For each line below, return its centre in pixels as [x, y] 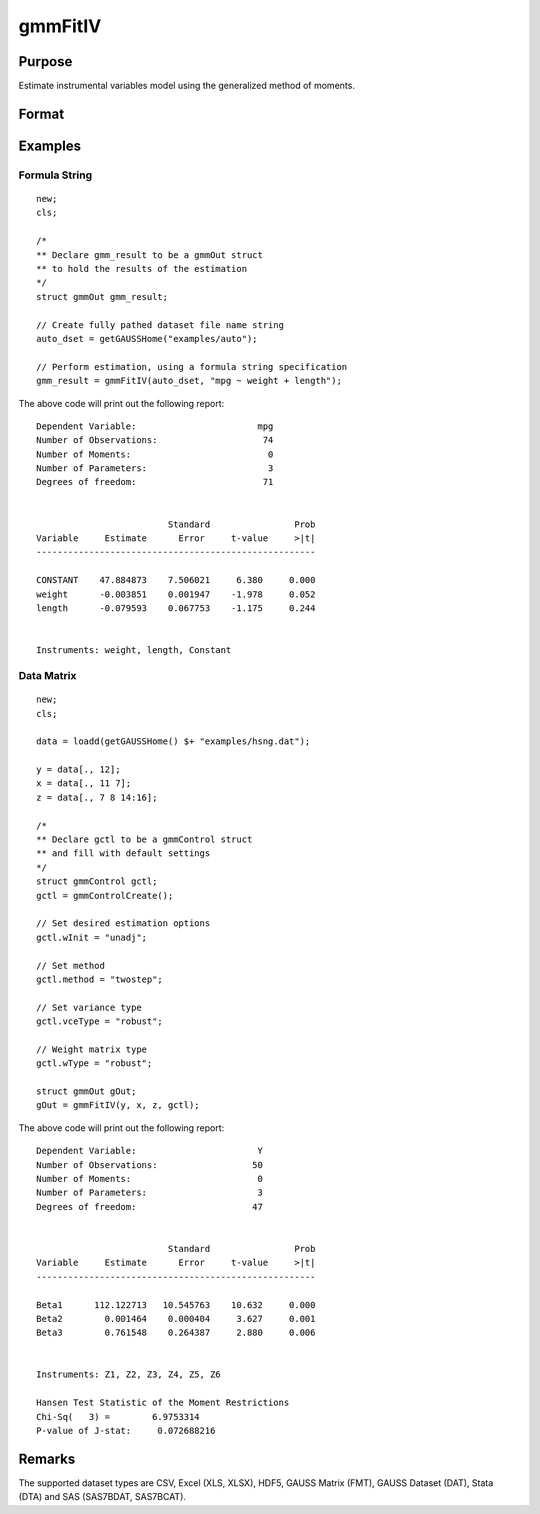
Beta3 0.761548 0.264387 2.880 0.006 [176, 1333]
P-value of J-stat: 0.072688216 [126, 1431]
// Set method [70, 965]
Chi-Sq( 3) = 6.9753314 [118, 1416]
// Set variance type [89, 1007]
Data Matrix [47, 675]
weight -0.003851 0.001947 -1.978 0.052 [176, 594]
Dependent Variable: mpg [155, 426]
